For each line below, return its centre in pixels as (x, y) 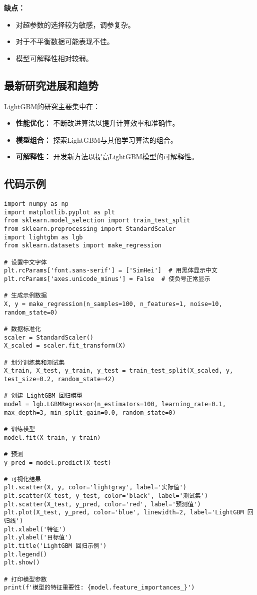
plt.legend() (25, 554)
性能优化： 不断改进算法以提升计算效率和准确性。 (97, 123)
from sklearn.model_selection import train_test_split (97, 221)
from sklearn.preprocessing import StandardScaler (90, 229)
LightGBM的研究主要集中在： (52, 106)
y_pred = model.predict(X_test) (58, 463)
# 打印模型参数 (25, 579)
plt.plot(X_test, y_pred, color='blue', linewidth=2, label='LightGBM (124, 513)
